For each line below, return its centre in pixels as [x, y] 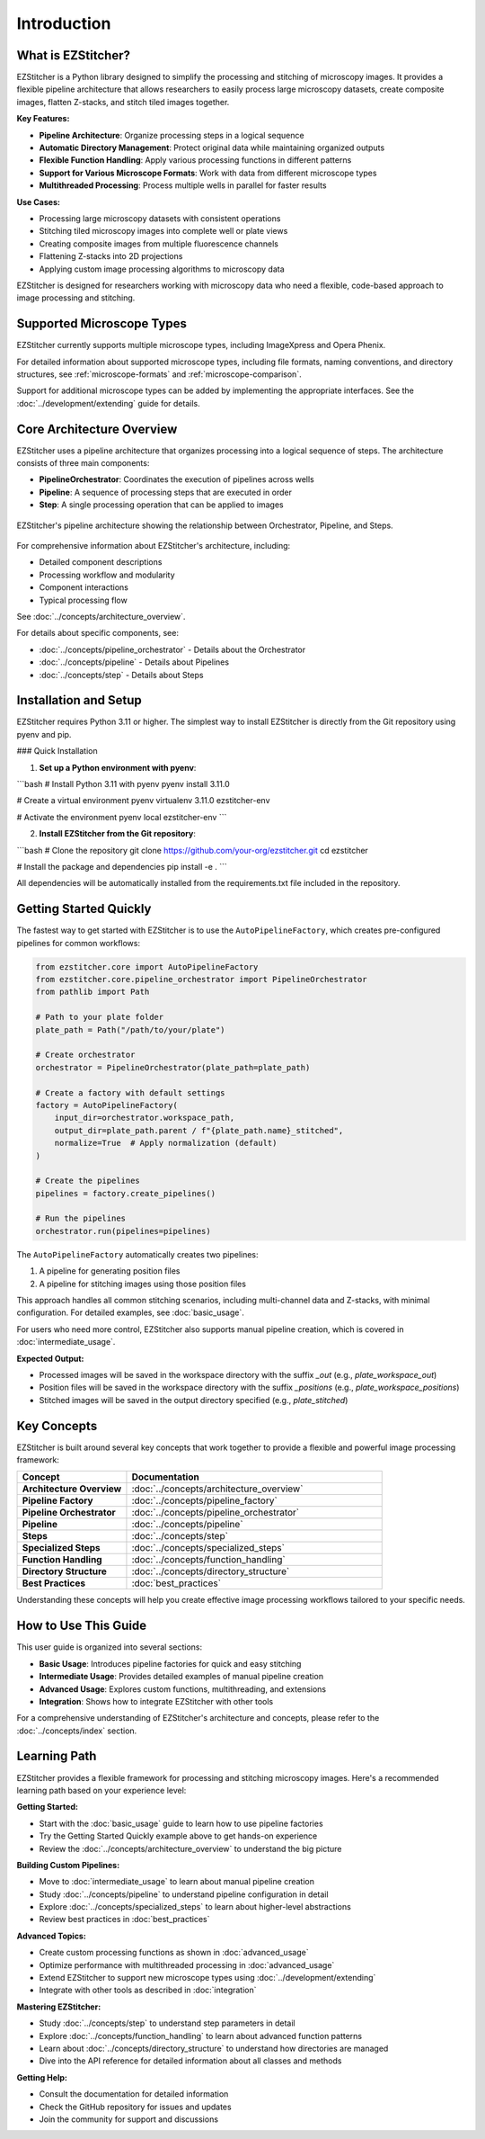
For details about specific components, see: [98, 633]
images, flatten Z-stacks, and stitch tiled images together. [123, 102]
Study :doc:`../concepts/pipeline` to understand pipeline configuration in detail [184, 1894]
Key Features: [43, 119]
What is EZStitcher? [73, 55]
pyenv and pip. [44, 734]
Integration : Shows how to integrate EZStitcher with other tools [156, 1701]
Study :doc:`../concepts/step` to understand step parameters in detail [167, 2023]
